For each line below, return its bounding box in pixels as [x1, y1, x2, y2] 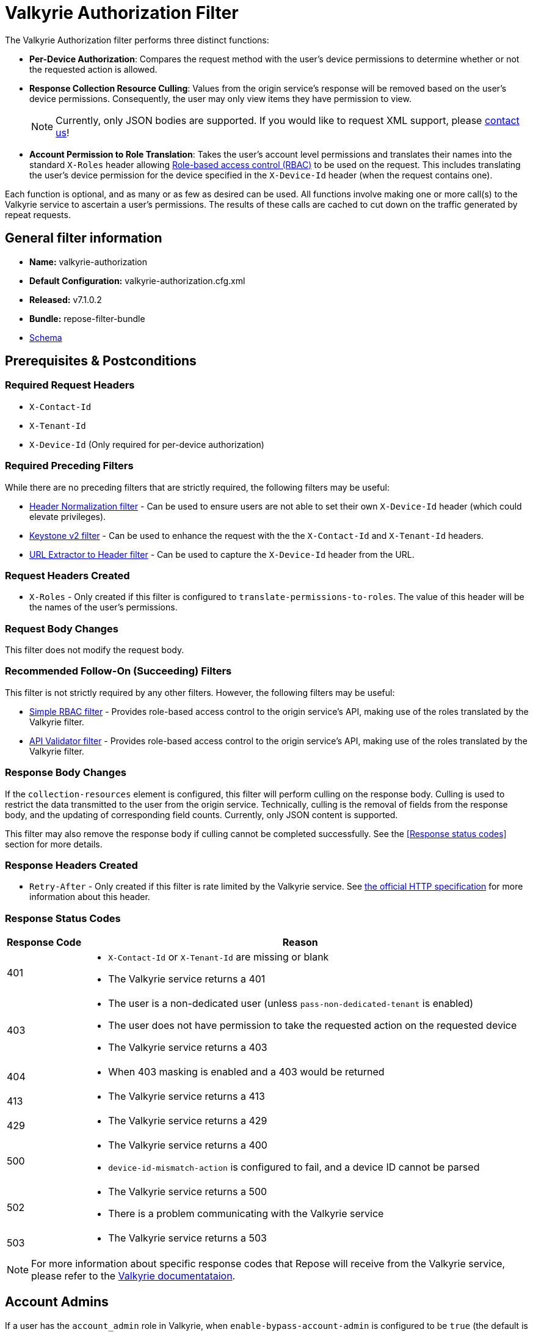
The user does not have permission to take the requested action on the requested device [108, 1019, 517, 1032]
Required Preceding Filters [5, 459, 134, 472]
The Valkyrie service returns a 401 [108, 973, 266, 986]
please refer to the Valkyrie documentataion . [31, 1270, 236, 1283]
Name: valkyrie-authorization [29, 256, 147, 267]
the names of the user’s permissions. [29, 602, 178, 613]
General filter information [5, 230, 162, 246]
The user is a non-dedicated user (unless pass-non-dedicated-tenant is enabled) [108, 997, 474, 1010]
